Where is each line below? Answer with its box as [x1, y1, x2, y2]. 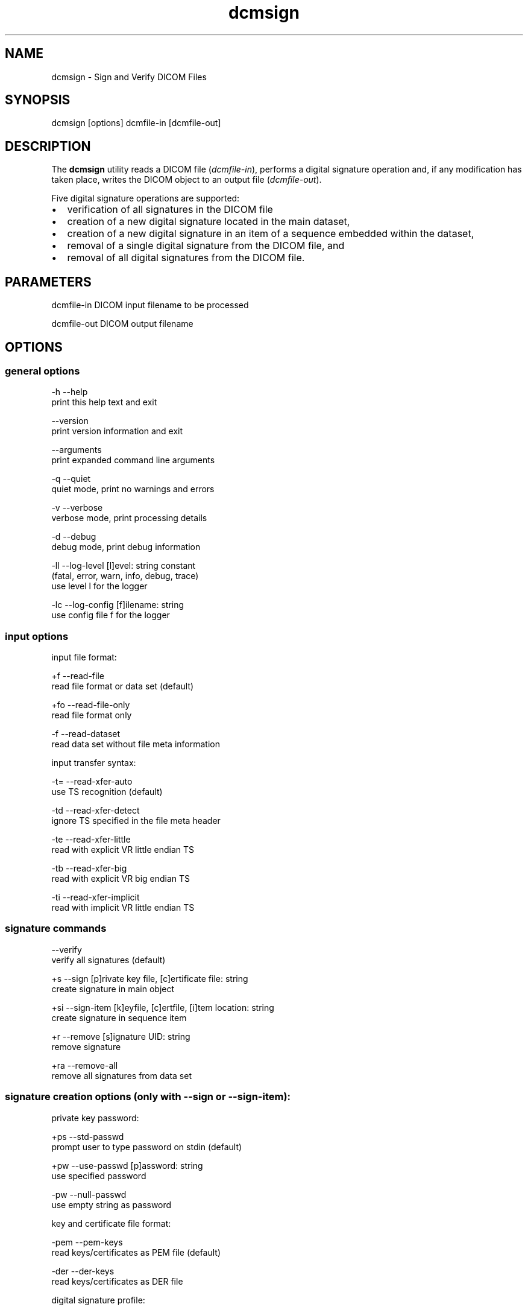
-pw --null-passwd [51, 1189, 127, 1200]
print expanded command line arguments [51, 455, 215, 466]
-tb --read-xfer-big [51, 863, 127, 874]
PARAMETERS [5, 274, 92, 290]
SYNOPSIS [5, 92, 71, 108]
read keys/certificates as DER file [51, 1276, 183, 1286]
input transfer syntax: [51, 758, 136, 768]
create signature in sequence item [51, 1012, 187, 1023]
